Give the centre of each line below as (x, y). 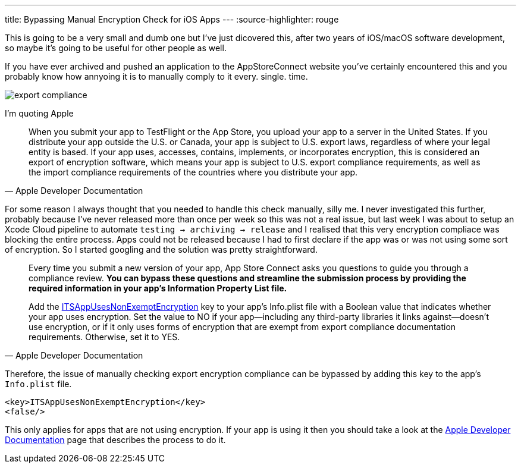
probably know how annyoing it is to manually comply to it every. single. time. (156, 76)
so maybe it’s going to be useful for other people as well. (116, 48)
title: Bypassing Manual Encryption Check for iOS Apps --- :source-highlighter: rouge (172, 19)
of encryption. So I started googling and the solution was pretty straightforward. (161, 249)
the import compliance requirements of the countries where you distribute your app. (193, 172)
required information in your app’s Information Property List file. (158, 288)
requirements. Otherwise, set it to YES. (104, 337)
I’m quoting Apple (39, 113)
